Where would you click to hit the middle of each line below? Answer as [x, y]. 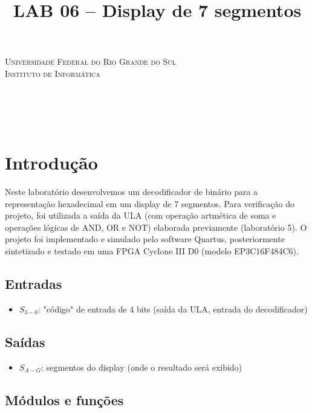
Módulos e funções [64, 399]
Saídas [25, 341]
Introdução [51, 163]
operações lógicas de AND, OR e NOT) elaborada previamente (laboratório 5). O [156, 227]
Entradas [34, 284]
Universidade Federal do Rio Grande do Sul [91, 61]
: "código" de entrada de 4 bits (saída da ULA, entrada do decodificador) [173, 309]
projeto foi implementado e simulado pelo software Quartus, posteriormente [145, 239]
